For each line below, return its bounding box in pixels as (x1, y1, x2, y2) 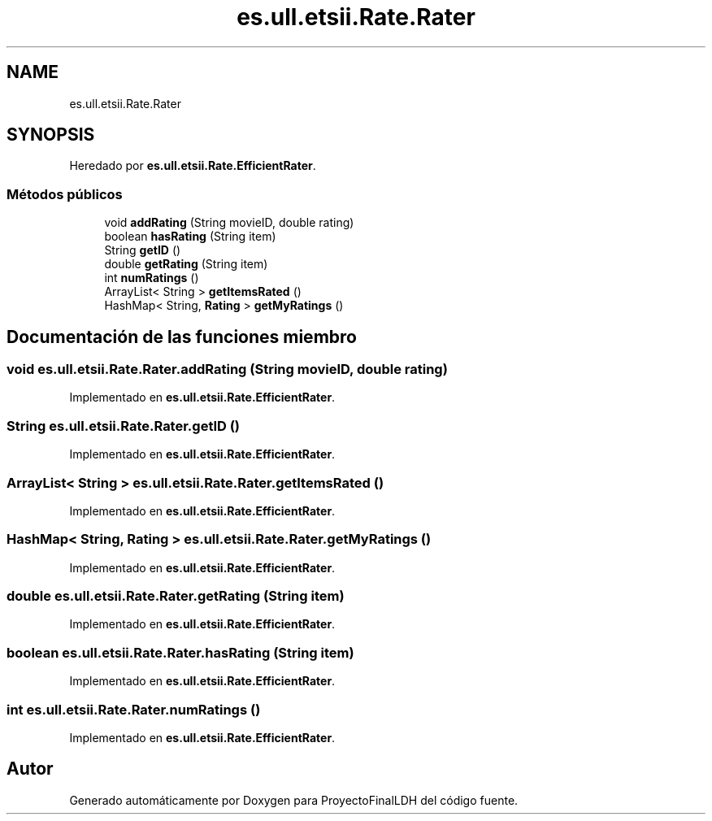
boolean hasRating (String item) (104, 229, 276, 244)
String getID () (104, 243, 181, 258)
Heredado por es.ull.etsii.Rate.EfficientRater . (69, 159, 316, 173)
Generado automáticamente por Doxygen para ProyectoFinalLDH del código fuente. (69, 793, 519, 807)
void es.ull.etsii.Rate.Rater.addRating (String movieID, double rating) (7, 361, 448, 378)
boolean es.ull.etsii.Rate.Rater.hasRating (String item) (7, 644, 354, 661)
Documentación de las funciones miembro (7, 326, 357, 347)
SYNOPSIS (7, 124, 95, 146)
